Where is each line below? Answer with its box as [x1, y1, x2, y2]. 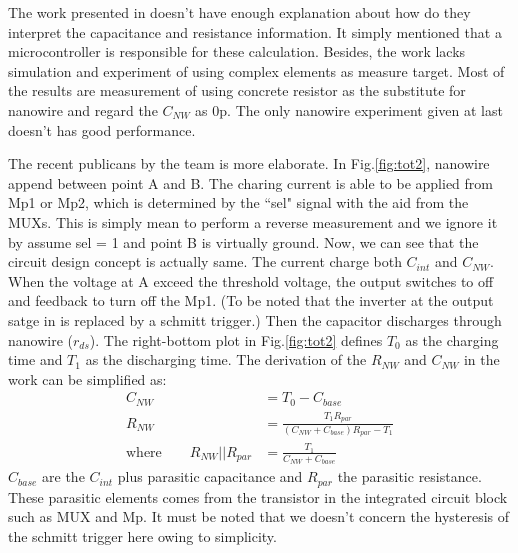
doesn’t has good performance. [8, 119, 196, 140]
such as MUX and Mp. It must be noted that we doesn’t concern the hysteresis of [8, 506, 510, 527]
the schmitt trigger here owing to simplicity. [8, 525, 277, 546]
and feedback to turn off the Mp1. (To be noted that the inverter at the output [8, 290, 494, 311]
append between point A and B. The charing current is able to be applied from [8, 172, 494, 193]
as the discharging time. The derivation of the [85, 349, 367, 370]
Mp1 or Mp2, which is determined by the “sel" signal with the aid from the [8, 192, 469, 213]
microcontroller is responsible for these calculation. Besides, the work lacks [8, 41, 466, 62]
